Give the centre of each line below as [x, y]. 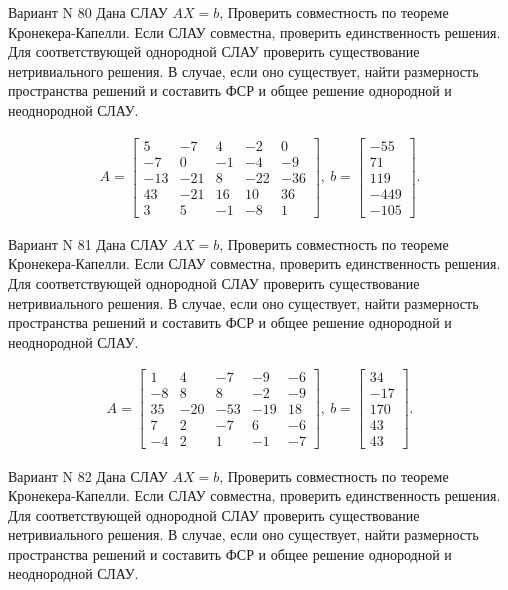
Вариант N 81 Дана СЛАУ [88, 243]
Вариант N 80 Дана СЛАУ [88, 12]
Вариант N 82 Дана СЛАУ [88, 475]
